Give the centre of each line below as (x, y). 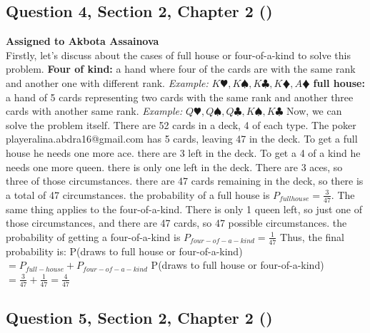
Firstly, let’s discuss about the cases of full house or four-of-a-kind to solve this (178, 55)
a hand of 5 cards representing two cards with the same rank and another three (180, 97)
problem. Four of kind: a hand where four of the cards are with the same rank (181, 69)
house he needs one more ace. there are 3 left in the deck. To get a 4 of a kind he (183, 152)
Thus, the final (312, 236)
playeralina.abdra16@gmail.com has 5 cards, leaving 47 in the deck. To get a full (182, 139)
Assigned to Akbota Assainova (82, 41)
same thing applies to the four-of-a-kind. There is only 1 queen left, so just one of (184, 209)
